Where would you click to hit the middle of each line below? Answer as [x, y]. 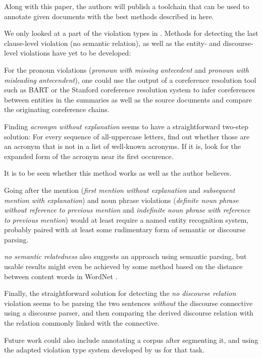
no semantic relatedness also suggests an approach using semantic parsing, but [125, 256]
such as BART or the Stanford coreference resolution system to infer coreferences [129, 90]
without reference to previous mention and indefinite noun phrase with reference [127, 210]
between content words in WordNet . [61, 276]
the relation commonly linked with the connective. [82, 323]
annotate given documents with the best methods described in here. [109, 16]
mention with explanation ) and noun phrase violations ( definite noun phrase [121, 200]
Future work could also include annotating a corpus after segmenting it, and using [131, 340]
